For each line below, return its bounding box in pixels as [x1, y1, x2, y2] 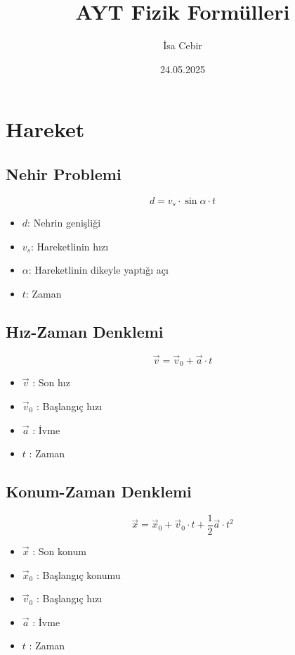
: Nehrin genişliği [27, 215, 101, 230]
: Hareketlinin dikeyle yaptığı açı [28, 262, 169, 277]
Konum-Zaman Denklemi [6, 481, 192, 502]
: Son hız [32, 375, 70, 390]
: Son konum [32, 544, 86, 559]
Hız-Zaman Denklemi [6, 320, 164, 342]
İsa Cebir [163, 38, 202, 53]
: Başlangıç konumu [36, 567, 121, 582]
